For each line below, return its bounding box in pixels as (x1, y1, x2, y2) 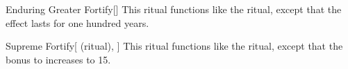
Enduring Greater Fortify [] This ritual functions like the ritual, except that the (6, 2, 342, 16)
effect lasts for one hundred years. (6, 15, 149, 30)
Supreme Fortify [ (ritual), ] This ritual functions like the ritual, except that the (6, 39, 343, 53)
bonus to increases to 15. (6, 52, 111, 66)
